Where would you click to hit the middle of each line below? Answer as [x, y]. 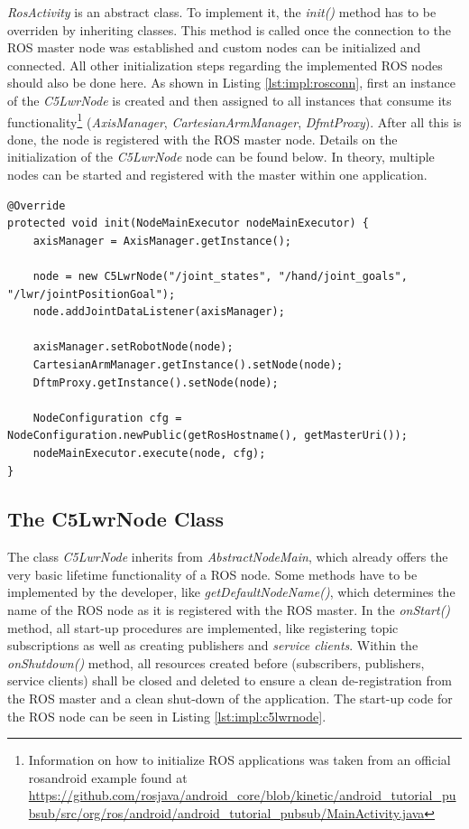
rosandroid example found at [108, 777]
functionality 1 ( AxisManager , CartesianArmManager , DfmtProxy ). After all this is [234, 120]
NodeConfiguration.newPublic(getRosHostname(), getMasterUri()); [207, 436]
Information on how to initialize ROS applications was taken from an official [239, 760]
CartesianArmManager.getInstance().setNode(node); [188, 364]
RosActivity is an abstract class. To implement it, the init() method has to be [222, 12]
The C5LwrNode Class [115, 519]
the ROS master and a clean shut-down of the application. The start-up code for [230, 699]
